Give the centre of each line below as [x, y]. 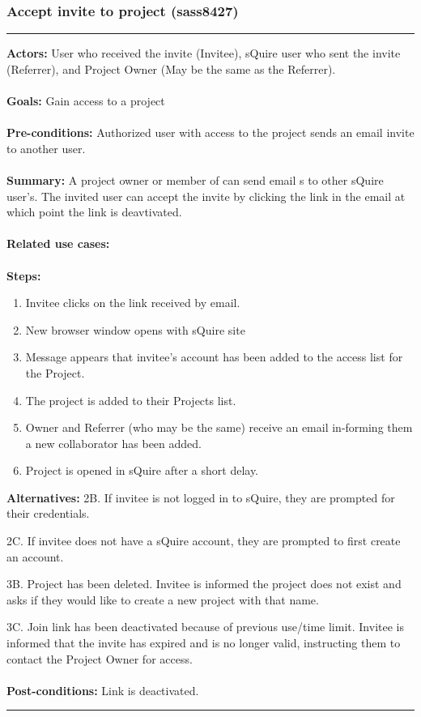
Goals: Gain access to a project [86, 100]
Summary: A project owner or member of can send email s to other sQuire [195, 179]
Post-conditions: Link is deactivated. [103, 690]
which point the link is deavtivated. [94, 212]
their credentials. [48, 513]
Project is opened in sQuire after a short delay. [142, 470]
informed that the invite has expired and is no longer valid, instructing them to [204, 643]
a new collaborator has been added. [113, 443]
